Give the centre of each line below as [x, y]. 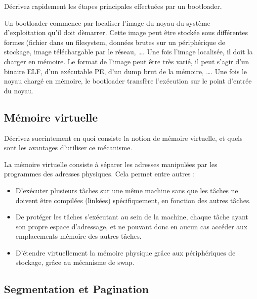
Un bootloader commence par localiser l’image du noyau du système [107, 22]
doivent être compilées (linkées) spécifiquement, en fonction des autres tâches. [133, 200]
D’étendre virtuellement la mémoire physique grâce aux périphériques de [126, 252]
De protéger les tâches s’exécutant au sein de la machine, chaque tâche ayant [132, 217]
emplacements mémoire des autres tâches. [79, 236]
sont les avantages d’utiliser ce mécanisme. [68, 148]
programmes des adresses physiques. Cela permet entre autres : [100, 174]
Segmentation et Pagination [76, 289]
